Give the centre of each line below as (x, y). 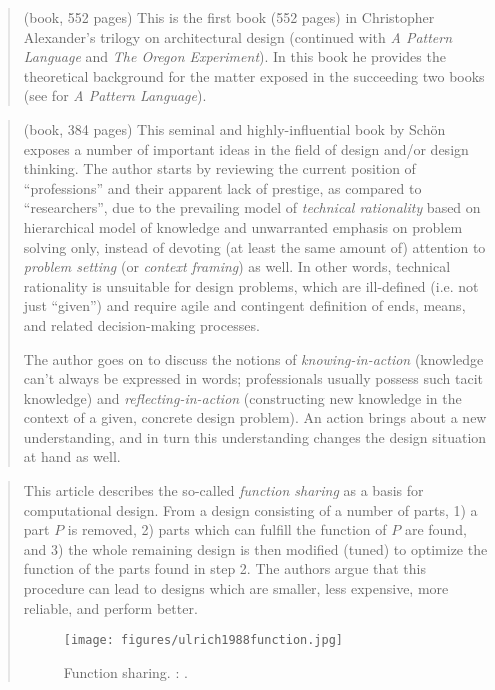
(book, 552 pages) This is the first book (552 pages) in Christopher (229, 17)
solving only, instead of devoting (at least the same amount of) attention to (254, 246)
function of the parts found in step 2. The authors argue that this (224, 568)
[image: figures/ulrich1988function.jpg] (203, 640)
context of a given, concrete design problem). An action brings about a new (255, 417)
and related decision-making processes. (141, 324)
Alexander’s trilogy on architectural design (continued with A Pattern (238, 36)
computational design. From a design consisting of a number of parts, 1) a (250, 509)
